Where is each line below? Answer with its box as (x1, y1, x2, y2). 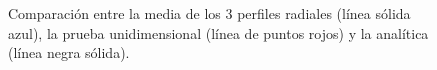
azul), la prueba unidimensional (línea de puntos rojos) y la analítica (8, 22, 429, 43)
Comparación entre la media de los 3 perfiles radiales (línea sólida (8, 3, 411, 23)
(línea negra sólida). (8, 42, 130, 63)
